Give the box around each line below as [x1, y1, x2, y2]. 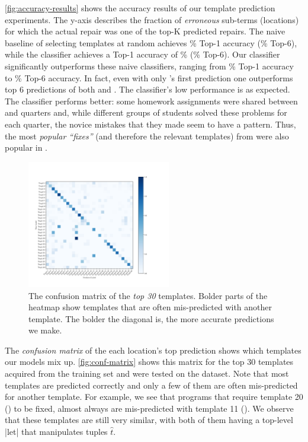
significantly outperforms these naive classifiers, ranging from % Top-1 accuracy [5, 59, 294, 72]
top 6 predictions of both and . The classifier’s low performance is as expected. [5, 83, 290, 96]
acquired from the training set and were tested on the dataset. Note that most [5, 367, 289, 380]
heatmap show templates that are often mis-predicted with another [28, 301, 272, 313]
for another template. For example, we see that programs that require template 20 [5, 390, 303, 403]
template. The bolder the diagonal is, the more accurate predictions [28, 312, 274, 325]
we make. [28, 324, 62, 336]
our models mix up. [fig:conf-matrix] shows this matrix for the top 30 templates [5, 355, 294, 368]
